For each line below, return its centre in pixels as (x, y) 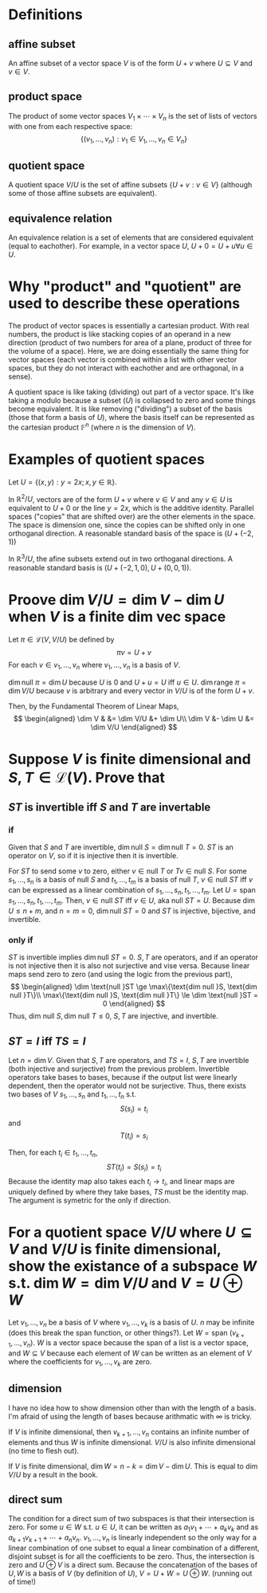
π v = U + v (134, 652)
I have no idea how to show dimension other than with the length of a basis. (132, 1407)
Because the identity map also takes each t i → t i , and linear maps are (122, 1182)
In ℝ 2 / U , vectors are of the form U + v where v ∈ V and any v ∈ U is (120, 498)
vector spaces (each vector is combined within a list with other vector (123, 359)
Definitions (46, 15)
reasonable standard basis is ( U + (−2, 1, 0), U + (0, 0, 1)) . (100, 567)
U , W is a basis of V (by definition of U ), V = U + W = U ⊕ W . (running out (130, 1573)
